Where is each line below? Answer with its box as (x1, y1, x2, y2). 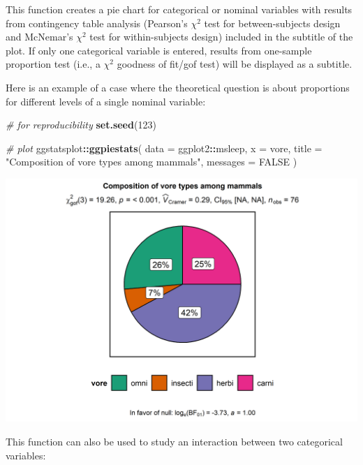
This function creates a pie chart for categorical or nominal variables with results (6, 2, 353, 16)
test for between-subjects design (204, 15, 341, 30)
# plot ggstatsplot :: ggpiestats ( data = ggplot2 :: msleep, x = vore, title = (6, 140, 323, 155)
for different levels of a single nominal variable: (6, 94, 206, 108)
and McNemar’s (6, 29, 73, 44)
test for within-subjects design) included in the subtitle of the (89, 29, 353, 44)
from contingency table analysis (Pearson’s (6, 15, 188, 30)
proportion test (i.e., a (6, 57, 101, 71)
